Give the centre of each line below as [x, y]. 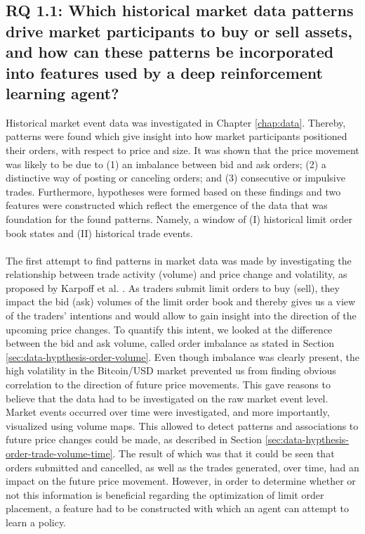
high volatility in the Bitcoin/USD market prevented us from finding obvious [171, 370]
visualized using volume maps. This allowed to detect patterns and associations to [182, 425]
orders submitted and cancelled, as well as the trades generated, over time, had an [182, 467]
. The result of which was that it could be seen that [224, 453]
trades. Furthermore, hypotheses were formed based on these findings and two [173, 191]
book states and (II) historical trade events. [99, 233]
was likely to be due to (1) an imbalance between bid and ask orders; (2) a [166, 164]
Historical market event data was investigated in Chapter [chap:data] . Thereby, [176, 122]
